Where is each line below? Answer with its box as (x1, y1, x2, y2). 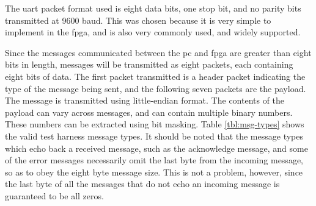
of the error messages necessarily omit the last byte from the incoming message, (5, 154, 303, 166)
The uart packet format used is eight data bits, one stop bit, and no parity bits (5, 2, 301, 14)
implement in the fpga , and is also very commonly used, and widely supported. (5, 26, 301, 38)
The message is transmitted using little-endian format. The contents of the (5, 94, 285, 107)
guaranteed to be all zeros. (5, 189, 104, 202)
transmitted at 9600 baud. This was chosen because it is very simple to (5, 13, 271, 26)
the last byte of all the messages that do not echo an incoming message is (5, 177, 280, 190)
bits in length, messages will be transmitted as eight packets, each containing (5, 58, 293, 71)
